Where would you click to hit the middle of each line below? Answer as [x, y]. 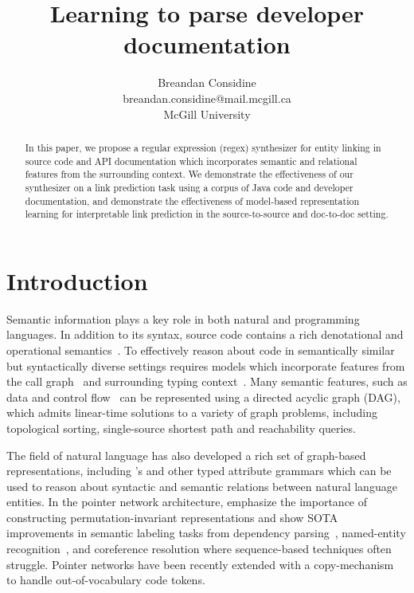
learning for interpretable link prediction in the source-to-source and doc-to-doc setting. [207, 214]
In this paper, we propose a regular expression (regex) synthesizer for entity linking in [203, 147]
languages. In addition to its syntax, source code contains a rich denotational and [205, 334]
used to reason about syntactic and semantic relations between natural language [202, 486]
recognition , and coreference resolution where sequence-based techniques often [199, 549]
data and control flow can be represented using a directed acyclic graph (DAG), [203, 397]
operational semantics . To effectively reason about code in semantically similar [201, 350]
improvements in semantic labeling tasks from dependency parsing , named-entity [206, 533]
